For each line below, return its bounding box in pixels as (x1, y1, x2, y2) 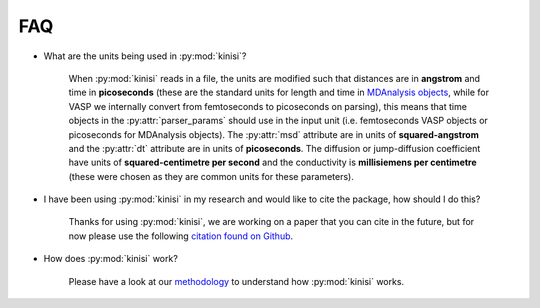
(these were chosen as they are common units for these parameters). (68, 170, 354, 182)
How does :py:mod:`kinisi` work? (43, 253, 179, 265)
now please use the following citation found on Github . (68, 230, 294, 242)
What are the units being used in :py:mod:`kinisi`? (43, 50, 247, 62)
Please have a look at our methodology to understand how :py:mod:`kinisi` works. (68, 275, 405, 287)
